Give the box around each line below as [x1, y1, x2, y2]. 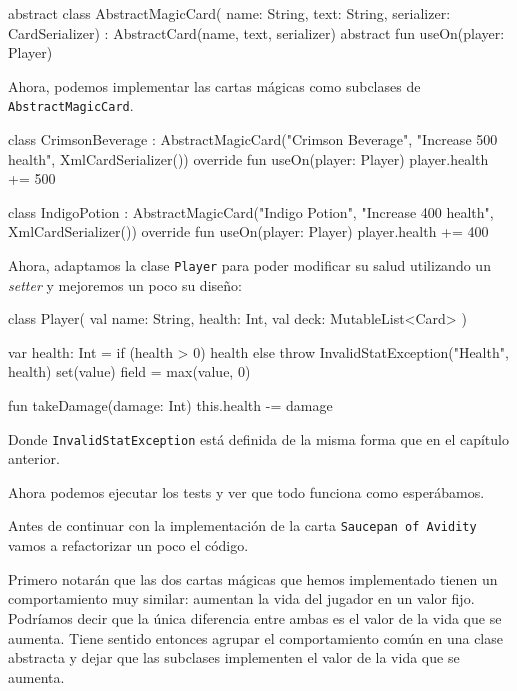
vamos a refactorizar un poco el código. [8, 535, 249, 556]
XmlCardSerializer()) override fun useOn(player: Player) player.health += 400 [8, 221, 489, 242]
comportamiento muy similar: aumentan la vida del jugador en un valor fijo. [8, 588, 475, 609]
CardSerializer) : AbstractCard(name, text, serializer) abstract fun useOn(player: [8, 22, 505, 43]
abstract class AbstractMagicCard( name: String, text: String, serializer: [8, 3, 451, 23]
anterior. [8, 448, 60, 469]
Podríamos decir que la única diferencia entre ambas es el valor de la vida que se [8, 607, 502, 628]
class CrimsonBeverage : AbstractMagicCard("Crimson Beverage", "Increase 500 [8, 129, 498, 150]
